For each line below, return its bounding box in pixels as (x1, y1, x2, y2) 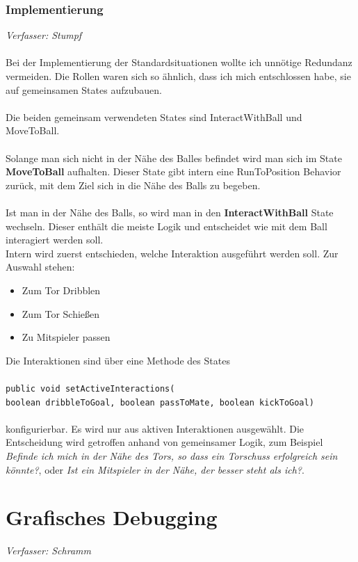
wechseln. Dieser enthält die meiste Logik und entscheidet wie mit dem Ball (6, 218, 327, 233)
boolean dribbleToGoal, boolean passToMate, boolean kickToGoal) (6, 397, 314, 408)
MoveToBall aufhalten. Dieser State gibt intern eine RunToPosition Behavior (6, 164, 341, 179)
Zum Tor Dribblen (22, 282, 101, 297)
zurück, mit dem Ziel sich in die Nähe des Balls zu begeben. (6, 177, 261, 192)
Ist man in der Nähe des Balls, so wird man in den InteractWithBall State (6, 204, 334, 219)
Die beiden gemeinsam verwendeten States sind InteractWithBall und (6, 109, 302, 124)
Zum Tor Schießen (22, 306, 100, 321)
